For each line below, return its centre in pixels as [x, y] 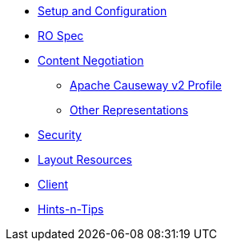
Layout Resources [85, 159]
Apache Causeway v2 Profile [146, 85]
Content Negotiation [91, 60]
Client [53, 184]
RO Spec [61, 36]
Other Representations [129, 110]
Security [60, 135]
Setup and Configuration [102, 11]
